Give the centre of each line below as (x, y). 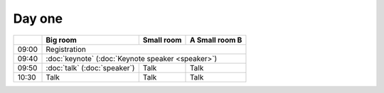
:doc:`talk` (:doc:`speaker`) (90, 67)
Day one (38, 18)
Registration (66, 49)
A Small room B (216, 40)
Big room (62, 40)
